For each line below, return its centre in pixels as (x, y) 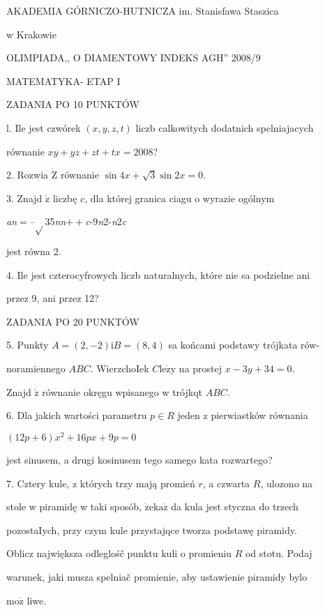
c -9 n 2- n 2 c (106, 221)
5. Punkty (28, 345)
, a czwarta (226, 483)
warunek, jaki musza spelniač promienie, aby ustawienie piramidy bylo (157, 576)
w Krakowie (31, 34)
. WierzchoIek (120, 368)
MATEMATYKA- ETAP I (63, 81)
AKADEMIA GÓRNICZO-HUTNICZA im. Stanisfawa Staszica (143, 10)
